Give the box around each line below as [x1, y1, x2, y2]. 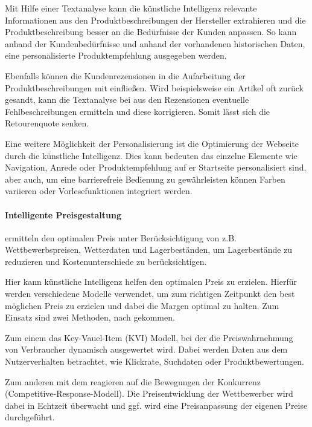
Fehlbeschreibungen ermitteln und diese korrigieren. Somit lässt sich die [5, 105, 270, 117]
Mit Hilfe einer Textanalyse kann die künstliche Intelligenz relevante [5, 2, 257, 14]
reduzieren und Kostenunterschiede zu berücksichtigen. [5, 255, 207, 267]
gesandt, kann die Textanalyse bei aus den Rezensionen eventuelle [5, 93, 249, 106]
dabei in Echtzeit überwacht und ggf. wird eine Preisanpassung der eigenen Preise [5, 399, 308, 411]
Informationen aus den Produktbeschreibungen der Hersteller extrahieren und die [5, 13, 306, 26]
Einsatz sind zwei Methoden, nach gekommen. [5, 311, 175, 324]
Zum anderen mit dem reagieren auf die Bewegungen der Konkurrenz [5, 375, 261, 388]
